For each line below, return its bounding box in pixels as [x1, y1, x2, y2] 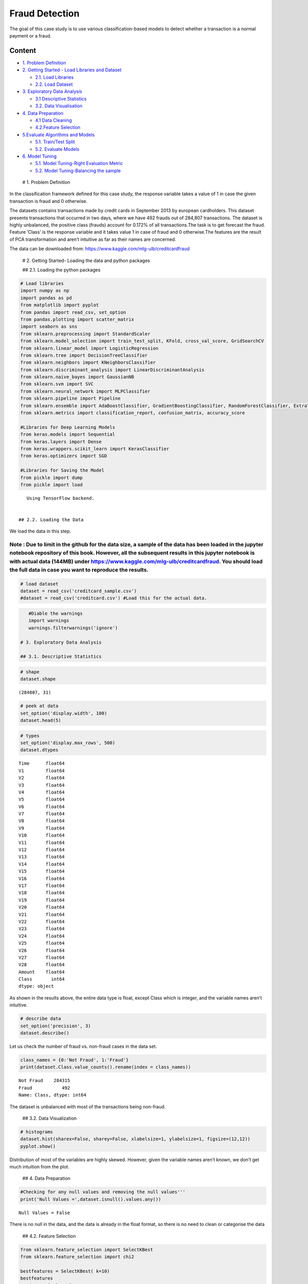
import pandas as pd [20, 295, 72, 300]
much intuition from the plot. [9, 1164, 69, 1170]
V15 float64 [18, 868, 65, 874]
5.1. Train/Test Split [35, 139, 75, 145]
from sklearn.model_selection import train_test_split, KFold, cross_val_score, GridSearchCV [20, 338, 264, 344]
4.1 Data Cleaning [35, 117, 72, 123]
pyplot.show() [20, 1143, 56, 1149]
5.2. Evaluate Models [35, 146, 80, 152]
